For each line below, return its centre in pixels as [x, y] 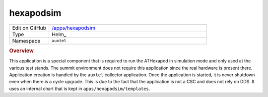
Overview [22, 50]
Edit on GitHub [29, 28]
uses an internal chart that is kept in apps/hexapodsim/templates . [80, 89]
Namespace [26, 41]
